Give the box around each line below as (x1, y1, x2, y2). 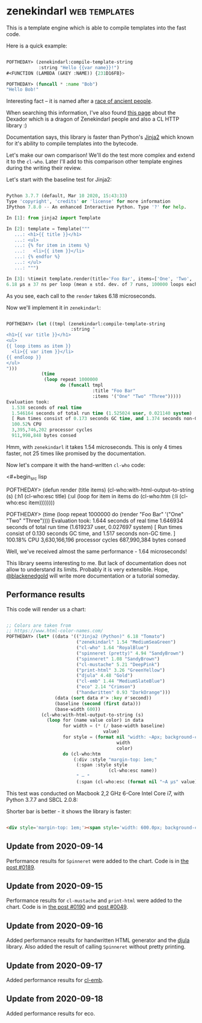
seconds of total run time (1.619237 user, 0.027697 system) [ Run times (6, 523, 183, 530)
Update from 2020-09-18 (6, 994, 103, 1004)
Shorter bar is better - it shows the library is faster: (6, 807, 132, 815)
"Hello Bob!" (6, 87, 39, 93)
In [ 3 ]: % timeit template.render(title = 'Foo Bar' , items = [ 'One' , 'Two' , (6, 275, 192, 282)
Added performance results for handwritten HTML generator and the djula (6, 936, 190, 944)
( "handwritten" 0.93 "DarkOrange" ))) (76, 689, 171, 695)
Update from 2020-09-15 (6, 881, 103, 891)
